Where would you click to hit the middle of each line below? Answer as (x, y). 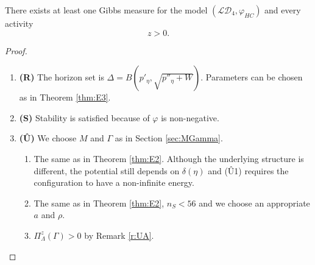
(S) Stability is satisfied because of (84, 117)
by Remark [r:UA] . (119, 235)
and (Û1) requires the (248, 170)
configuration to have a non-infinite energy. (114, 182)
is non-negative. (190, 117)
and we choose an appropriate (254, 203)
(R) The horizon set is (62, 77)
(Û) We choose (48, 138)
